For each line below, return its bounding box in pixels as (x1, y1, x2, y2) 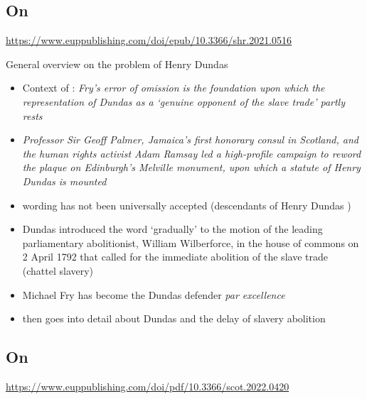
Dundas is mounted (22, 173, 107, 188)
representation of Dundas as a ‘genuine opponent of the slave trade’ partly (22, 94, 345, 109)
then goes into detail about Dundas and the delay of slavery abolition (22, 311, 326, 326)
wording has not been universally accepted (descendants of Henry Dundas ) (22, 197, 351, 212)
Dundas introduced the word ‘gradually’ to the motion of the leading (22, 222, 323, 236)
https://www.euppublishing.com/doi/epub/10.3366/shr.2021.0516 (6, 33, 292, 48)
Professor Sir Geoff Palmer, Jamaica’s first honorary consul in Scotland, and (22, 132, 358, 147)
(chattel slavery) (22, 263, 94, 278)
